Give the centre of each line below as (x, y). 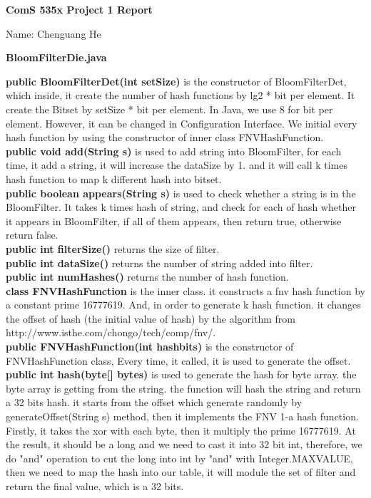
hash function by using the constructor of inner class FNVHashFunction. (165, 137)
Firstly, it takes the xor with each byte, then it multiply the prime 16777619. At (181, 430)
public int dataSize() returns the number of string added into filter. (159, 263)
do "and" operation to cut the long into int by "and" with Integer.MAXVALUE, (179, 458)
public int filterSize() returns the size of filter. (113, 248)
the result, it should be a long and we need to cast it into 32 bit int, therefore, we (184, 444)
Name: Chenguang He (54, 33)
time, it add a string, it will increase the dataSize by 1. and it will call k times (177, 165)
